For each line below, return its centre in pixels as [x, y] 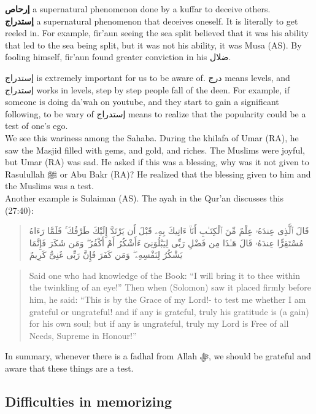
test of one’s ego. [37, 126]
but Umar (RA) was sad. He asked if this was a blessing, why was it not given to [157, 162]
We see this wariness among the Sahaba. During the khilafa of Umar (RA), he [152, 137]
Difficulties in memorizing [89, 401]
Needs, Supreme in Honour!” [83, 335]
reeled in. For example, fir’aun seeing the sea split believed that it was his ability [157, 33]
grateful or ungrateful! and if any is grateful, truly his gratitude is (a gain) [169, 311]
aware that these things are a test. [69, 368]
